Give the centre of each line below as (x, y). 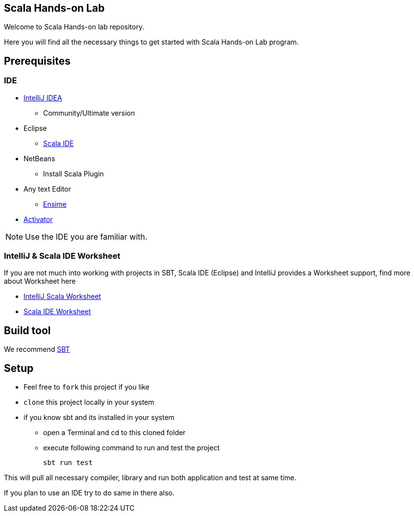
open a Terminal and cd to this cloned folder (114, 433)
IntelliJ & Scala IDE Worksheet (62, 256)
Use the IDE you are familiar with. (86, 236)
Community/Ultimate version (89, 113)
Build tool (27, 330)
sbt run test (68, 463)
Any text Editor (47, 189)
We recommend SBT (37, 349)
